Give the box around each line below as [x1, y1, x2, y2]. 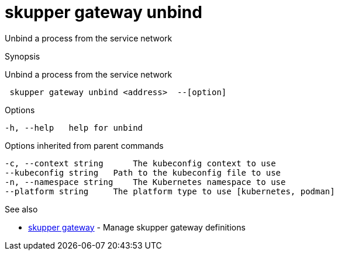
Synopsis [5, 51, 40, 61]
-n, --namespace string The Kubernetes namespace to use [5, 177, 286, 187]
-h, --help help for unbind [5, 123, 143, 132]
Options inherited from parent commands [5, 140, 164, 151]
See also [5, 204, 38, 214]
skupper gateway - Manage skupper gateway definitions [28, 222, 246, 232]
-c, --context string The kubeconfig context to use [5, 158, 276, 168]
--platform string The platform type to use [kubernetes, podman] [5, 186, 335, 196]
